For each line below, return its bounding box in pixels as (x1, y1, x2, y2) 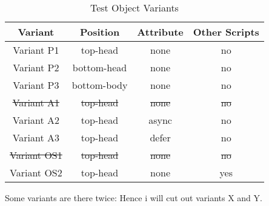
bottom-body (71, 78, 128, 92)
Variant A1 (12, 95, 60, 109)
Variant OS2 (10, 166, 62, 179)
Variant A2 (12, 113, 60, 127)
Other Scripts (193, 25, 259, 39)
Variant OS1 (10, 148, 62, 162)
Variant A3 (12, 130, 60, 144)
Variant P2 (13, 60, 59, 74)
